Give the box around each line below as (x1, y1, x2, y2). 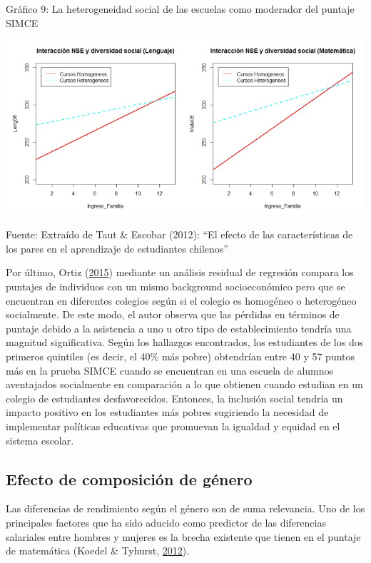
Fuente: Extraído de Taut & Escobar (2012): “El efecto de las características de (6, 227, 353, 242)
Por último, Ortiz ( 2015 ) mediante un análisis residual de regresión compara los (6, 265, 354, 280)
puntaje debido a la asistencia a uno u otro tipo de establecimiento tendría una (6, 320, 352, 335)
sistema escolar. (6, 432, 74, 447)
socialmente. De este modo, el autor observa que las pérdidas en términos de (6, 307, 340, 322)
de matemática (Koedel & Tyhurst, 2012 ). (6, 543, 190, 558)
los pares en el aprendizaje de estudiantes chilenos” (6, 240, 228, 255)
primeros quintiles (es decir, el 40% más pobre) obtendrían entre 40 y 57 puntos (6, 349, 355, 364)
